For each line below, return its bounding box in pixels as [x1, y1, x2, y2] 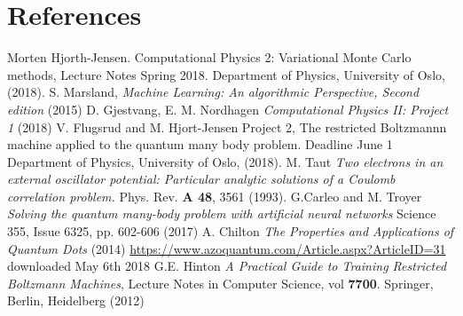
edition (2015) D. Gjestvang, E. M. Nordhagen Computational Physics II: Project [7, 99, 449, 118]
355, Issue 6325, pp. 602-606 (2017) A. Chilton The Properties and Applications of [7, 222, 454, 241]
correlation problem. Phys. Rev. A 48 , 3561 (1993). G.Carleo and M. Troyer [7, 186, 422, 205]
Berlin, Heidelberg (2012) [7, 291, 145, 310]
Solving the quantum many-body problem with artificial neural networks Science [7, 204, 436, 223]
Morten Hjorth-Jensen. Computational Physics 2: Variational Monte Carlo [7, 48, 412, 67]
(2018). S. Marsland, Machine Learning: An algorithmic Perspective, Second [7, 83, 420, 101]
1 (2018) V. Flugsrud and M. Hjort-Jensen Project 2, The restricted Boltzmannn [7, 117, 447, 136]
